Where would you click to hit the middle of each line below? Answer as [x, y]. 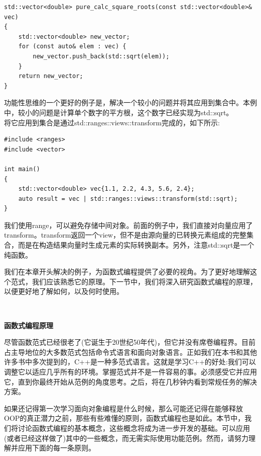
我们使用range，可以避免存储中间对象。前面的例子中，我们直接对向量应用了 [128, 225]
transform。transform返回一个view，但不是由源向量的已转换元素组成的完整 [125, 235]
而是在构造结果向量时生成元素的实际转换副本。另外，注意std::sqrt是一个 [136, 245]
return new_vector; [51, 76]
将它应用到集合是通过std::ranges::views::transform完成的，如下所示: [112, 122]
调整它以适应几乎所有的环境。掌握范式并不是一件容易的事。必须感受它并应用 [130, 371]
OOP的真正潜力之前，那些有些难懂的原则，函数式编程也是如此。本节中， [124, 418]
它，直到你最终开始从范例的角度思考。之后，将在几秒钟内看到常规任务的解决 [130, 381]
